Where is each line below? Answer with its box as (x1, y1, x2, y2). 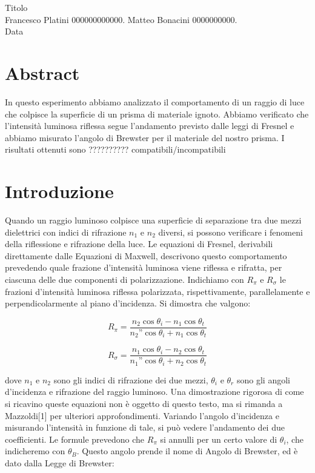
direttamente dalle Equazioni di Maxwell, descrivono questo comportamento (5, 249, 287, 262)
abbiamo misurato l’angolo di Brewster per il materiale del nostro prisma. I (5, 131, 285, 144)
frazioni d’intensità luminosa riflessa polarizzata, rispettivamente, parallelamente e (5, 285, 310, 297)
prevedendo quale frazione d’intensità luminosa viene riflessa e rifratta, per (5, 261, 282, 274)
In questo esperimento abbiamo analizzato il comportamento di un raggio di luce (5, 95, 305, 108)
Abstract (5, 60, 80, 85)
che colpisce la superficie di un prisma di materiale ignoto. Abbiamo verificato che (5, 107, 309, 120)
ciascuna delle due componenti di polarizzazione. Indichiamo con (5, 273, 244, 285)
